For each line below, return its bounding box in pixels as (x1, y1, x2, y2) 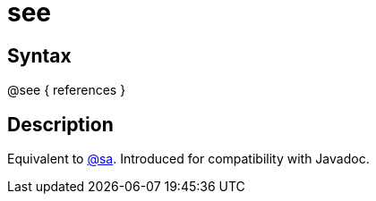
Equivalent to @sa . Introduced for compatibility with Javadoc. (7, 151, 370, 167)
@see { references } (7, 82, 126, 98)
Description (7, 113, 114, 136)
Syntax (7, 44, 72, 67)
